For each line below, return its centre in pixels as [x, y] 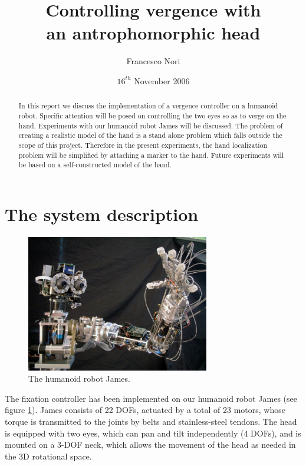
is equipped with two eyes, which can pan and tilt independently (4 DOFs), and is [153, 433]
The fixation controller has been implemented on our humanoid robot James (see [151, 398]
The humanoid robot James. [79, 379]
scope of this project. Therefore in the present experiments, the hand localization [143, 145]
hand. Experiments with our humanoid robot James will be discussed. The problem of [151, 125]
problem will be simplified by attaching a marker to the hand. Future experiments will [151, 155]
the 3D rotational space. [48, 456]
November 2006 [162, 80]
